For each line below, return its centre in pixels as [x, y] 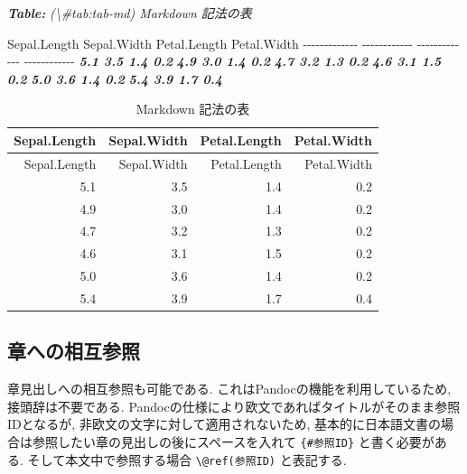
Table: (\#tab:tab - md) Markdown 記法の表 [130, 13]
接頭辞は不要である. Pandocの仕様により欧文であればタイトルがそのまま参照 [234, 406]
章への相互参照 [74, 351]
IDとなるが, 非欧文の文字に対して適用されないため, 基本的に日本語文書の [224, 424]
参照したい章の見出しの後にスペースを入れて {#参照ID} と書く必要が [233, 441]
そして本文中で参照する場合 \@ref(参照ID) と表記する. [187, 459]
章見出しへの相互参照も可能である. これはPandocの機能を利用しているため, [229, 389]
